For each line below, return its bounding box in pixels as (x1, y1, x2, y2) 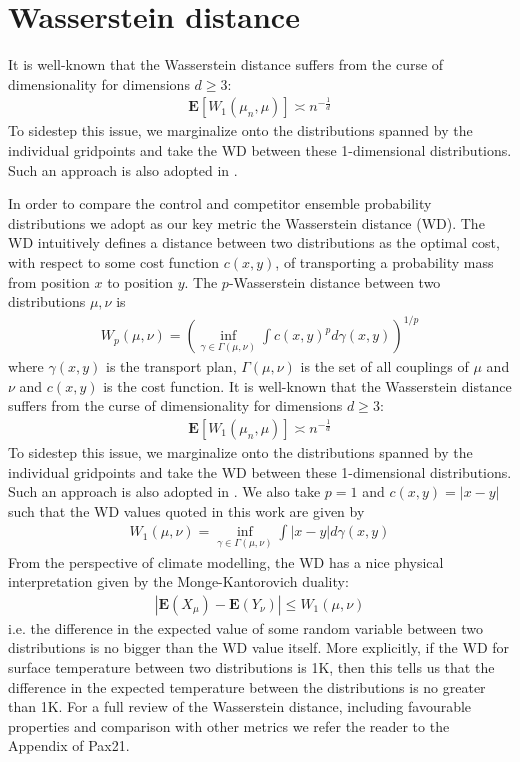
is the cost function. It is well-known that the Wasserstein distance (103, 375, 512, 396)
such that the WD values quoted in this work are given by (8, 500, 365, 521)
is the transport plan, (106, 356, 237, 377)
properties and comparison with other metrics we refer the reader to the (8, 715, 450, 736)
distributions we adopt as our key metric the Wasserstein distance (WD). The (8, 212, 485, 233)
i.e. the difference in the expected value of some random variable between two (8, 617, 483, 638)
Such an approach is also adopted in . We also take (8, 481, 321, 502)
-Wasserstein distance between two (228, 271, 441, 292)
